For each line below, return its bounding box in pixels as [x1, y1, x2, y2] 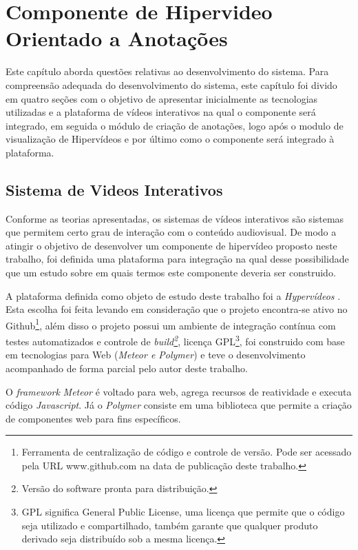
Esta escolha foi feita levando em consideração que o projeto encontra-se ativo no [6, 302, 348, 316]
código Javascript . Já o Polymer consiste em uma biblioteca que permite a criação [6, 398, 352, 412]
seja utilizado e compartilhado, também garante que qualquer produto [21, 518, 318, 532]
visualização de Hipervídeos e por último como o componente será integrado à [6, 132, 335, 146]
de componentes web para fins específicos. [6, 411, 181, 425]
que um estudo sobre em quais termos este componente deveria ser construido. [6, 265, 336, 280]
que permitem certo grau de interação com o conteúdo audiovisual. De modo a [6, 225, 337, 239]
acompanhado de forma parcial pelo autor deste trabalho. [6, 360, 248, 375]
